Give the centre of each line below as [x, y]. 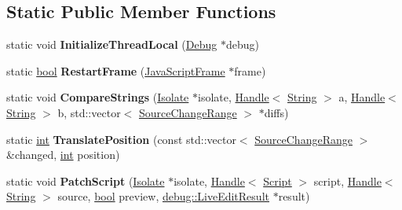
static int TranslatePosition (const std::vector [121, 139]
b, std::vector [89, 112]
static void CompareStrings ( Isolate [98, 97]
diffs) [276, 112]
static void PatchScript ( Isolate [86, 181]
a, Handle [362, 97]
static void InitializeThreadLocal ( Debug [112, 44]
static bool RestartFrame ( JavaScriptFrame [116, 70]
